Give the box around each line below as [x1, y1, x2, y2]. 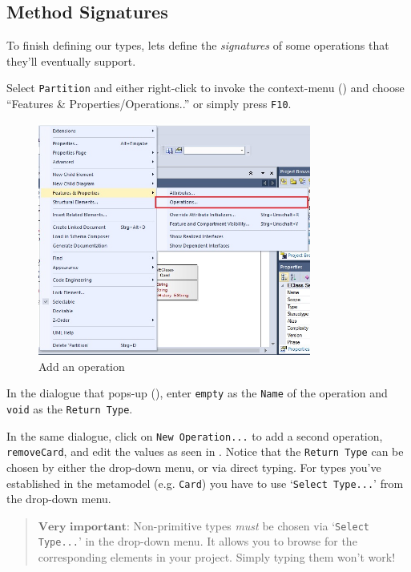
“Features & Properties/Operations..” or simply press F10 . [6, 95, 292, 112]
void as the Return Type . [6, 401, 133, 417]
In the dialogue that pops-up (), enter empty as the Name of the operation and [6, 385, 388, 401]
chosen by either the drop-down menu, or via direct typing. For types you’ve [6, 458, 381, 475]
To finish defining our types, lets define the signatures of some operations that [6, 37, 389, 54]
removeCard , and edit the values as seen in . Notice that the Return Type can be [6, 443, 404, 460]
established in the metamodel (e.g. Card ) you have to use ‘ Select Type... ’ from [6, 474, 404, 491]
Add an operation [38, 357, 125, 374]
